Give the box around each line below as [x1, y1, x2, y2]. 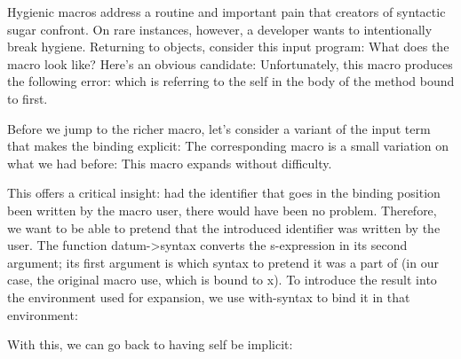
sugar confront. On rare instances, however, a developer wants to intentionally [7, 20, 433, 38]
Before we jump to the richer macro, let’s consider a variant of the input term [7, 119, 431, 137]
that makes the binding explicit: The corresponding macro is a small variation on [7, 137, 449, 155]
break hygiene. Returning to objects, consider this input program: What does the [7, 37, 449, 56]
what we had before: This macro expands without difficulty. [7, 153, 332, 172]
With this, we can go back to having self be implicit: [7, 335, 293, 354]
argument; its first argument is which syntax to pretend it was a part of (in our [7, 253, 439, 271]
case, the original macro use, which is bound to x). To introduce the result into [7, 270, 437, 289]
